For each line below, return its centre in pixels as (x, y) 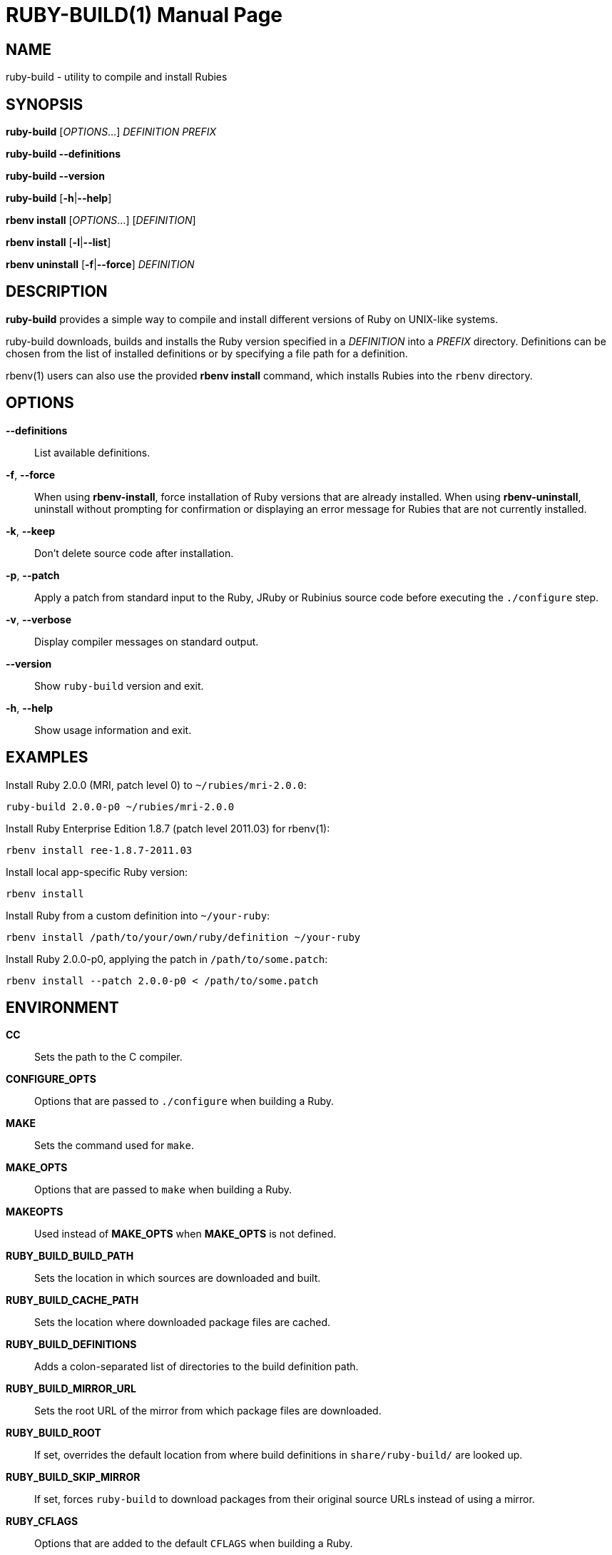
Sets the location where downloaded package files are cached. (183, 1322)
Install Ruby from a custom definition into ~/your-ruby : (138, 915)
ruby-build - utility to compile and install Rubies (117, 77)
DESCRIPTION (57, 292)
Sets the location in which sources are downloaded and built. (178, 1278)
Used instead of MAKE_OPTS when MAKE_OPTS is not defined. (185, 1234)
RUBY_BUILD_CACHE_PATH (72, 1300)
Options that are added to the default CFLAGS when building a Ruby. (194, 1544)
